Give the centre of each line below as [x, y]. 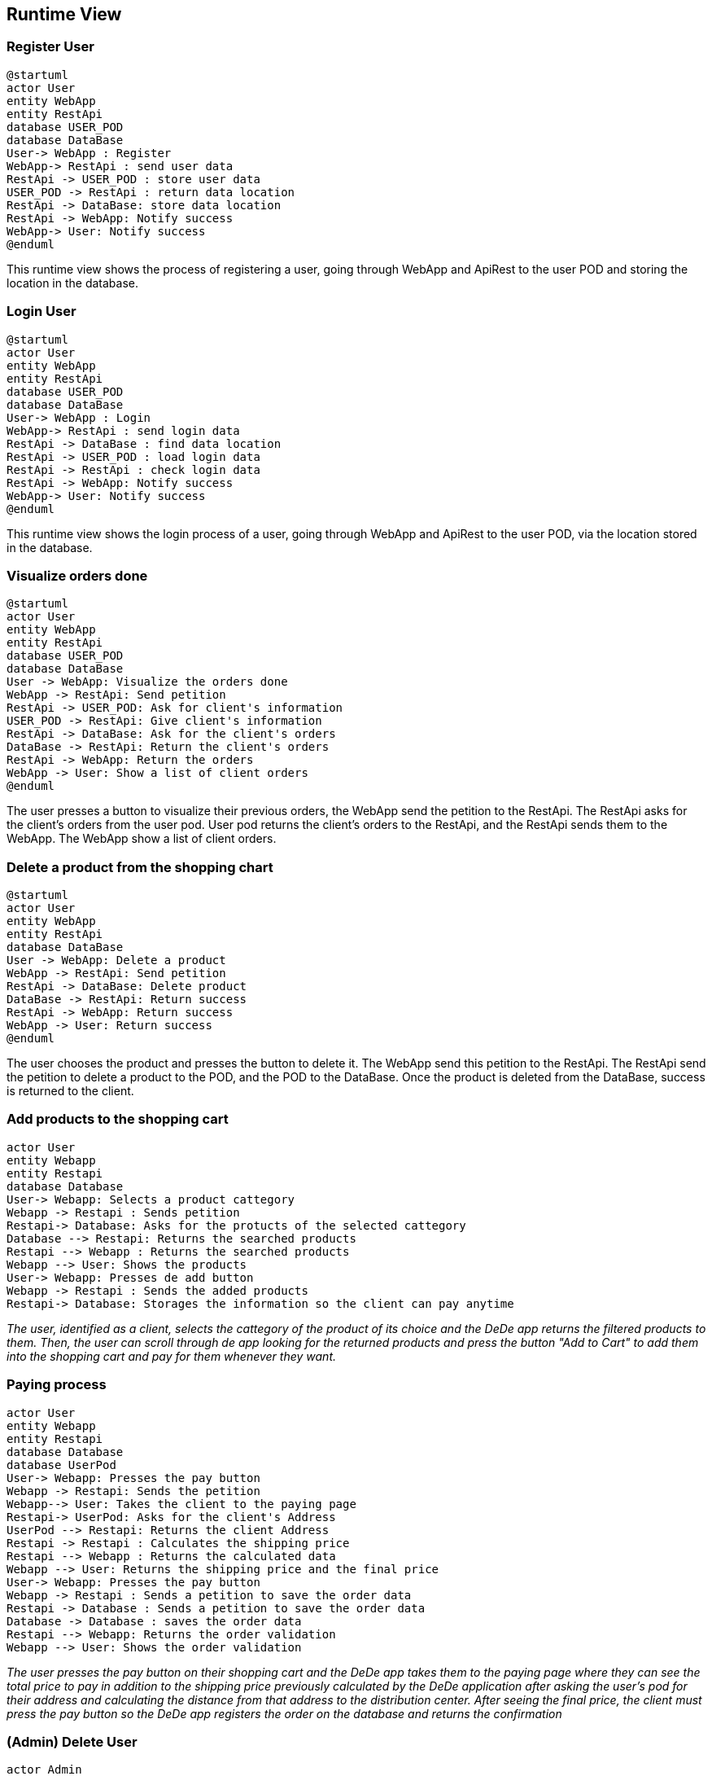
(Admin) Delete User [72, 1741]
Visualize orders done [77, 575]
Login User [41, 311]
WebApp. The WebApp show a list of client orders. [142, 839]
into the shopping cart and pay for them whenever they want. [171, 1356]
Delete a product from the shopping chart [140, 867]
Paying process [57, 1385]
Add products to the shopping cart [118, 1119]
